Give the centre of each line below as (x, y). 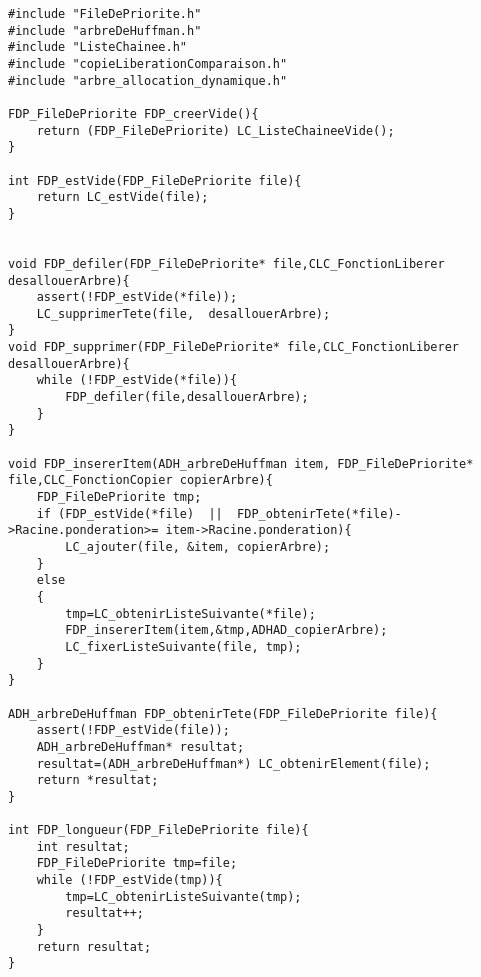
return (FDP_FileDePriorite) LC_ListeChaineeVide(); (215, 130)
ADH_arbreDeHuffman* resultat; (140, 746)
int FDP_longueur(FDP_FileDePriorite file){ (158, 830)
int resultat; (83, 846)
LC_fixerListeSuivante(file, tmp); (183, 646)
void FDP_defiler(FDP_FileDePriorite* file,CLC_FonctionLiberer (226, 263)
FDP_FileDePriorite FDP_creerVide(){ (133, 113)
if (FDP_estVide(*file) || (129, 513)
